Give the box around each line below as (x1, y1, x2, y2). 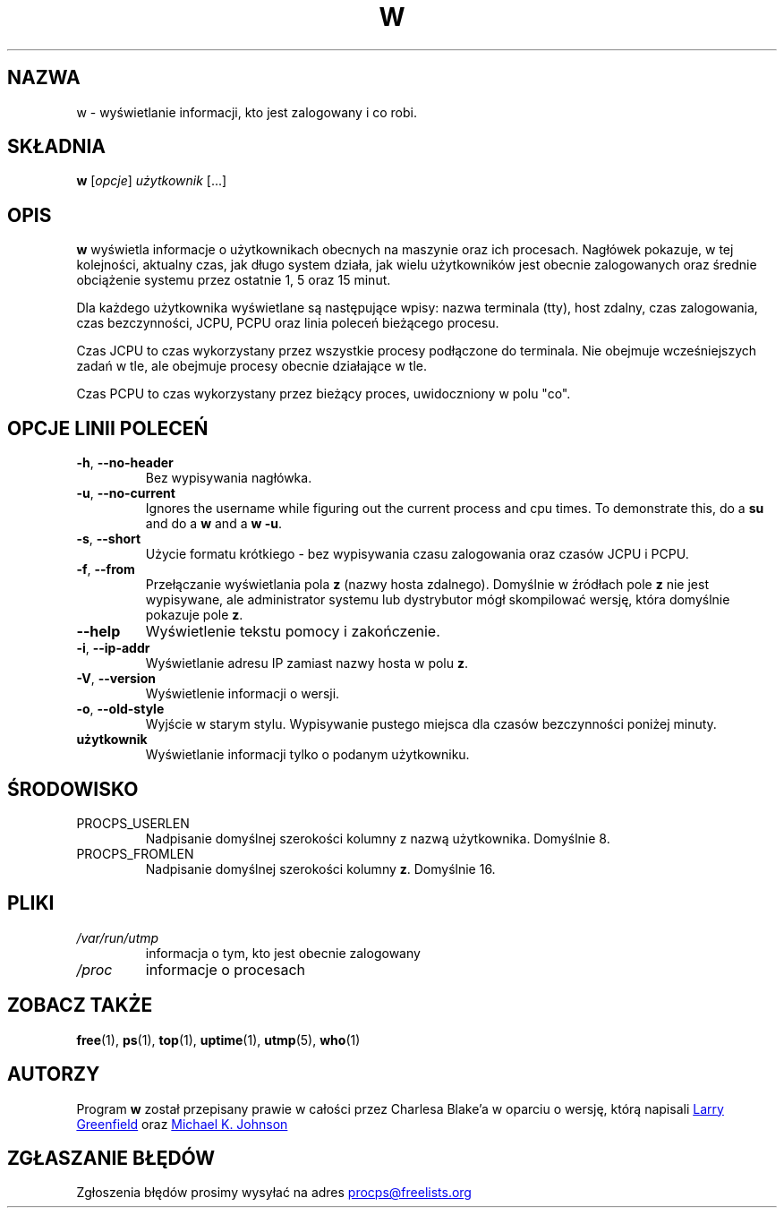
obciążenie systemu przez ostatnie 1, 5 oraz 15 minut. (76, 272, 391, 288)
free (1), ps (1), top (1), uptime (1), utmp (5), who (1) (76, 1031, 361, 1048)
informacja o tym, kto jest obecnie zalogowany (145, 945, 421, 961)
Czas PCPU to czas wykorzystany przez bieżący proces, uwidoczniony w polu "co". (76, 386, 571, 402)
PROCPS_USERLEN (76, 815, 190, 831)
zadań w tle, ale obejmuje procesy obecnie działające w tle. (76, 358, 427, 374)
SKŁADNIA (7, 135, 106, 158)
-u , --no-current (76, 485, 175, 501)
